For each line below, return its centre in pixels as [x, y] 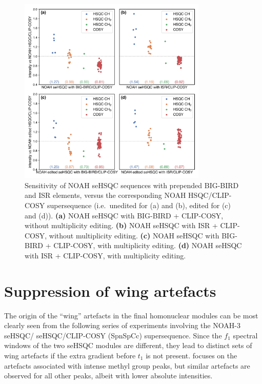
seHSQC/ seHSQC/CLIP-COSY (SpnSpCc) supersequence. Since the [113, 335]
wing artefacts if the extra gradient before [70, 356]
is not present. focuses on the [192, 356]
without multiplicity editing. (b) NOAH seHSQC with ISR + [121, 225]
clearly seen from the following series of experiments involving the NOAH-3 [122, 325]
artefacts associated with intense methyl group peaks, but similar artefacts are [127, 365]
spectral [245, 335]
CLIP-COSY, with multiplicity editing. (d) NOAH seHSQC [148, 245]
